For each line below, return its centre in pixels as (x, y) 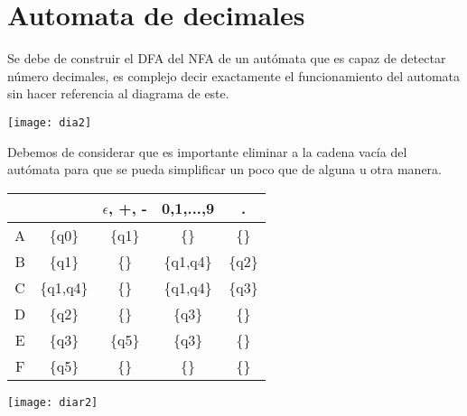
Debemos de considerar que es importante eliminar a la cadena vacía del (207, 151)
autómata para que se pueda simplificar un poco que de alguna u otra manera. (224, 169)
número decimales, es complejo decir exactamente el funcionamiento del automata (234, 75)
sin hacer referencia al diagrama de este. (118, 93)
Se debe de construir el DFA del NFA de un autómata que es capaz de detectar (227, 58)
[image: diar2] (53, 402)
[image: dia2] (50, 122)
